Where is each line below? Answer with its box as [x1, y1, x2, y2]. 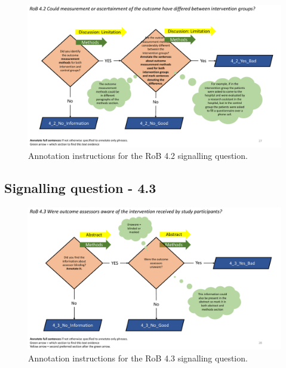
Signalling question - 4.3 [4, 179, 156, 197]
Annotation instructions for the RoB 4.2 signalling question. [28, 149, 248, 162]
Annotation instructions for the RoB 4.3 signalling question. [28, 351, 248, 364]
